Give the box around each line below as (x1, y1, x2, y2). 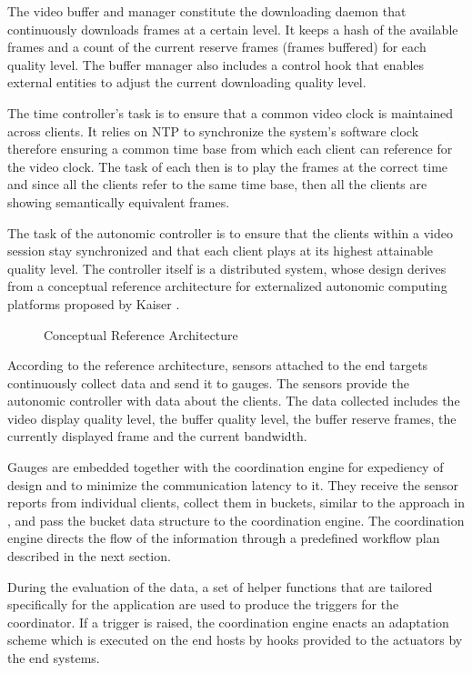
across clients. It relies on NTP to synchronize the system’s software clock (7, 121, 419, 140)
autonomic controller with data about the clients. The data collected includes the (7, 391, 460, 410)
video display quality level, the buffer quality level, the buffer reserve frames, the (7, 408, 457, 427)
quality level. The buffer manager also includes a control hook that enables (7, 55, 425, 74)
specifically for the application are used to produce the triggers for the (7, 595, 399, 614)
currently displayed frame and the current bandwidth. (7, 427, 307, 446)
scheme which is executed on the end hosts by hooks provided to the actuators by (7, 630, 463, 649)
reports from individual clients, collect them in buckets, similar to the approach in (7, 493, 465, 512)
